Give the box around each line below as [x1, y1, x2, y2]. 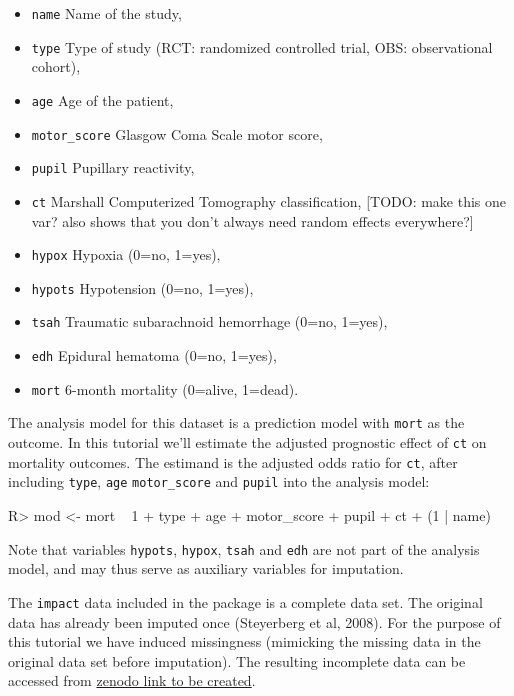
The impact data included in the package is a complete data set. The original [8, 591, 483, 612]
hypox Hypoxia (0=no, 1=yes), [31, 244, 221, 265]
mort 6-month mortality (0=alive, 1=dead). [31, 378, 299, 399]
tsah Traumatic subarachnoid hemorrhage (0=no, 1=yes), [31, 311, 388, 332]
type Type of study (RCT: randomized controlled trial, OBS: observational [31, 36, 493, 57]
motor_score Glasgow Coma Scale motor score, [31, 123, 323, 144]
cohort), [31, 56, 81, 77]
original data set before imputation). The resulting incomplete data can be [8, 650, 466, 671]
